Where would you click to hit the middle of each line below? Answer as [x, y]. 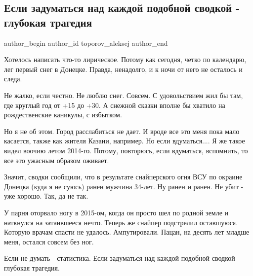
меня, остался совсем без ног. [49, 241]
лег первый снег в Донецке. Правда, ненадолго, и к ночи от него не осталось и [123, 69]
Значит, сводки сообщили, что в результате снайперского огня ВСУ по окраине [123, 177]
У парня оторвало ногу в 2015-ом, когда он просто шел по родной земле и [116, 212]
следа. [13, 79]
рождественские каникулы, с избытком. [63, 115]
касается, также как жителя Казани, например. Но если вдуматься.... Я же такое [125, 141]
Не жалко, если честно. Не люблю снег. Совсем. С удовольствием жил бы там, [124, 95]
